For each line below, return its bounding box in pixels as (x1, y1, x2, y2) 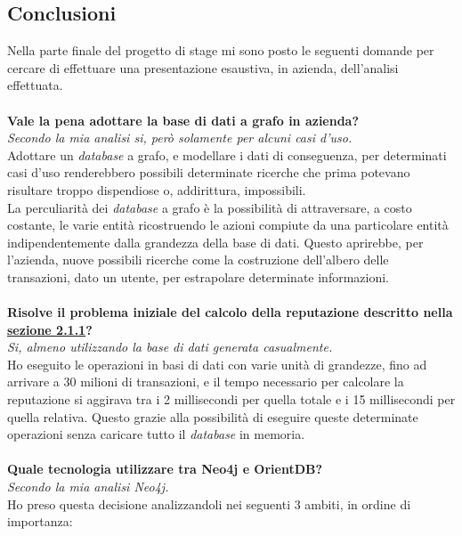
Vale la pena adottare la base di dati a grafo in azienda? (7, 110, 360, 129)
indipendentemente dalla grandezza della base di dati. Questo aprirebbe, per (7, 232, 424, 251)
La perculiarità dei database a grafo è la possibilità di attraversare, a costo (7, 198, 412, 216)
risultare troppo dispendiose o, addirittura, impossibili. (7, 180, 306, 199)
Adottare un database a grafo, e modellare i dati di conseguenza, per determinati (7, 145, 447, 164)
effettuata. (7, 76, 63, 94)
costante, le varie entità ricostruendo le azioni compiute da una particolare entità (7, 215, 449, 234)
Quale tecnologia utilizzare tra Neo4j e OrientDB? (7, 459, 323, 478)
